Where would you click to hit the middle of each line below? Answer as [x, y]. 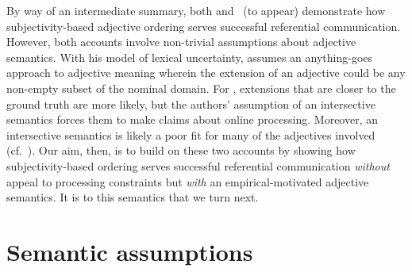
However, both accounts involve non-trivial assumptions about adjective [181, 42]
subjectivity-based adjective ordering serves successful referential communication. [204, 26]
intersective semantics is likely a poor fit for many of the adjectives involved [191, 134]
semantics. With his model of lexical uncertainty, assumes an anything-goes [190, 57]
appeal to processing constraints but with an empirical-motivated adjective [188, 181]
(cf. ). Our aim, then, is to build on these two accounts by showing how [181, 150]
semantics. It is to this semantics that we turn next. [133, 197]
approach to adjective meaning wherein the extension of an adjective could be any [206, 73]
